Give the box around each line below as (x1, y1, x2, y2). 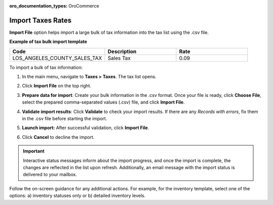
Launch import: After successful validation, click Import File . (22, 125, 149, 131)
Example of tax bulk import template (9, 38, 87, 45)
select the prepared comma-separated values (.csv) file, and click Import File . (22, 99, 185, 106)
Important (23, 148, 45, 154)
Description (108, 48, 136, 55)
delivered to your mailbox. (23, 172, 77, 178)
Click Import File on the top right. (22, 83, 92, 89)
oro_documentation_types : (9, 3, 68, 9)
